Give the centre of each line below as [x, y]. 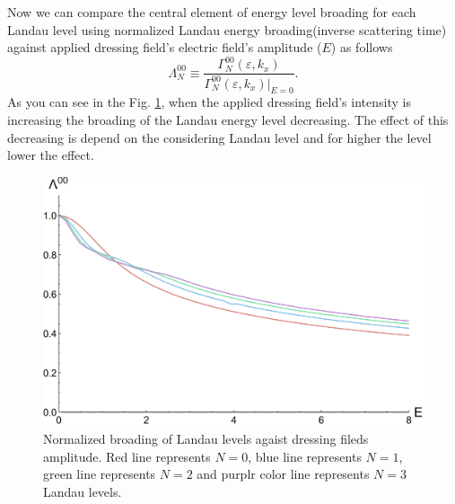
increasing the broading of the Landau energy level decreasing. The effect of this [228, 120]
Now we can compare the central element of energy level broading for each [212, 12]
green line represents [100, 474]
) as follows [362, 47]
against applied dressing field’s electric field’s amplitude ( [165, 47]
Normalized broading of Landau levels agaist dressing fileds [206, 439]
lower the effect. [51, 155]
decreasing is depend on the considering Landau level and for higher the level [219, 137]
